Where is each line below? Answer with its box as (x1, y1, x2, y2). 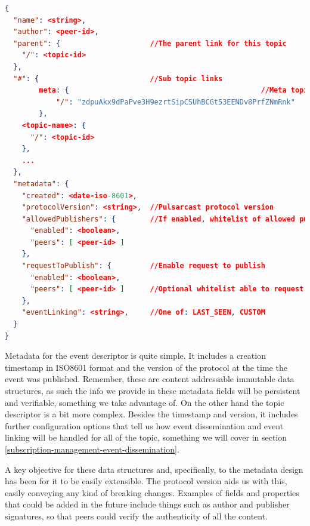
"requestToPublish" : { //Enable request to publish (21, 262, 265, 270)
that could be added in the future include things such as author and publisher (5, 498, 290, 510)
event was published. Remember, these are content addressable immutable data (5, 373, 294, 385)
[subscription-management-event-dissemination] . (5, 442, 179, 455)
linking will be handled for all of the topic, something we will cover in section (5, 431, 287, 444)
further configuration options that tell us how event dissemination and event (5, 419, 284, 432)
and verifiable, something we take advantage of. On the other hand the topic (5, 396, 284, 408)
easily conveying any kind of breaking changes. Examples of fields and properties (5, 486, 299, 499)
